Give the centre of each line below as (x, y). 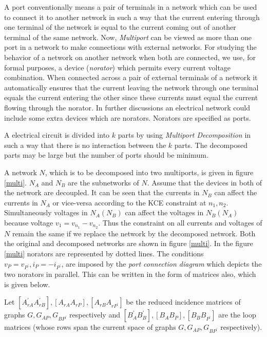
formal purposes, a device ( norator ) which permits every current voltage (118, 67)
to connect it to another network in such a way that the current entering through (132, 17)
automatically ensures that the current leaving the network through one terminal (131, 87)
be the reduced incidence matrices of (183, 302)
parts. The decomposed (211, 145)
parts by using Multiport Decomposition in (184, 135)
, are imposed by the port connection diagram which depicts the (161, 263)
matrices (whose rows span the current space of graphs (90, 327)
